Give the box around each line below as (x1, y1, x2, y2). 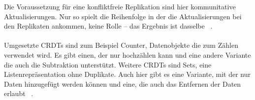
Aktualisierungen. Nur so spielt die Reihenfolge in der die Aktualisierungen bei (4, 11, 242, 21)
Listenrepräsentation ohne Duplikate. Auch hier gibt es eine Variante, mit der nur (4, 69, 251, 79)
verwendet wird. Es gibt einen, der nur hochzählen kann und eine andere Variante (4, 49, 251, 60)
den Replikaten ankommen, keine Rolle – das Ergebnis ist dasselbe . (4, 21, 213, 31)
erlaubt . (4, 88, 33, 99)
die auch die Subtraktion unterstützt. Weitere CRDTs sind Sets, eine (4, 59, 212, 69)
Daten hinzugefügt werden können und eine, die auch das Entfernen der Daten (4, 78, 241, 89)
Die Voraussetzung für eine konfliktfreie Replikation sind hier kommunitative (4, 1, 236, 11)
